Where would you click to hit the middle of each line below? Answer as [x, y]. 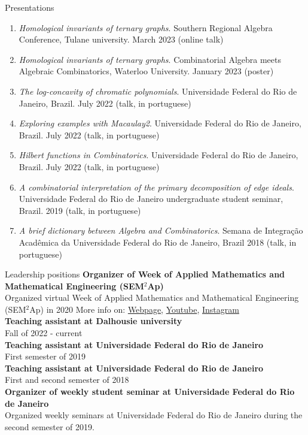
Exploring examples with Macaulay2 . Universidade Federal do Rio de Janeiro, [160, 123]
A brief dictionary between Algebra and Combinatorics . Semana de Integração [161, 230]
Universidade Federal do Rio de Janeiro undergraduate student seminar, [151, 199]
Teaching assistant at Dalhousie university [94, 321]
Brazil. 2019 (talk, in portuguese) [80, 210]
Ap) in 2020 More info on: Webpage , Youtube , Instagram [134, 309]
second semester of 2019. [50, 426]
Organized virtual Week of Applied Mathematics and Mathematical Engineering [152, 297]
